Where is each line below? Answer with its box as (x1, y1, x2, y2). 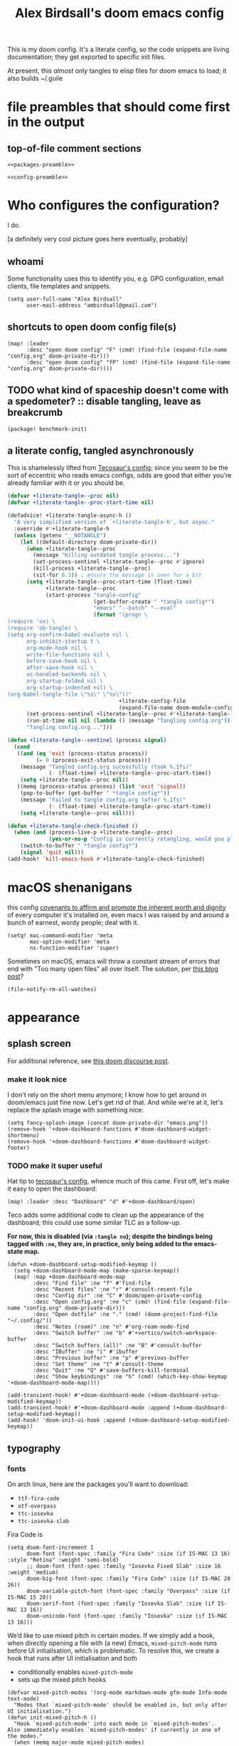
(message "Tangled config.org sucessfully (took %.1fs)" (20, 763, 193, 770)
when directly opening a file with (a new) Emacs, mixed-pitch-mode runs (7, 1638, 218, 1647)
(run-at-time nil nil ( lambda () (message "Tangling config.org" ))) (26, 717, 234, 724)
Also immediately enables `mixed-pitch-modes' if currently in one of (7, 1726, 221, 1733)
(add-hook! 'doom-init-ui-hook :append (7, 1417, 126, 1424)
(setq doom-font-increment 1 (7, 1544, 94, 1551)
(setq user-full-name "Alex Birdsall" (7, 296, 122, 303)
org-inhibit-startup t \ (26, 637, 100, 645)
